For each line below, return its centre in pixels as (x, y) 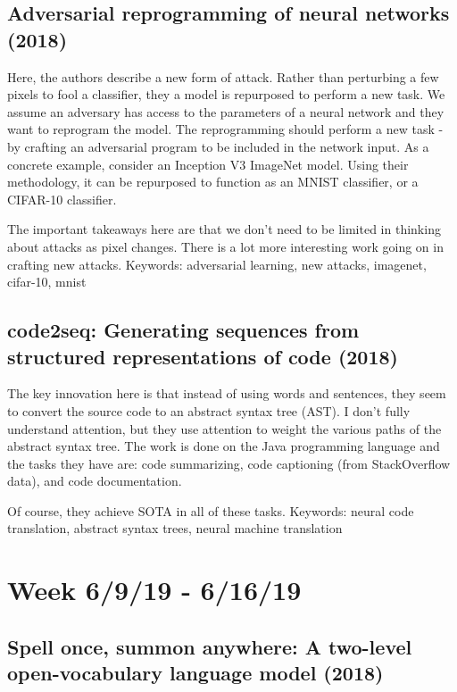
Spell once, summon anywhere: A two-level (210, 646)
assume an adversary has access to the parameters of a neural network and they (226, 111)
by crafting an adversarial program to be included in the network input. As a (218, 146)
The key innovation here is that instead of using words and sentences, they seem (227, 393)
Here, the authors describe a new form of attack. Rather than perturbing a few (223, 76)
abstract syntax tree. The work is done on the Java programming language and (224, 446)
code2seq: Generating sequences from (183, 330)
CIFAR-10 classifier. (62, 199)
